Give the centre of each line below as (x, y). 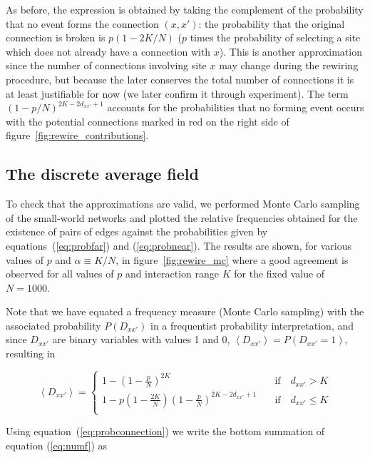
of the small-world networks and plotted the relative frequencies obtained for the (182, 217)
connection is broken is (56, 37)
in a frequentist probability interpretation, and (252, 325)
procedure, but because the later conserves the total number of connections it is (180, 79)
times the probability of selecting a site (275, 37)
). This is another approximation (291, 51)
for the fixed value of (279, 274)
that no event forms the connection (82, 23)
